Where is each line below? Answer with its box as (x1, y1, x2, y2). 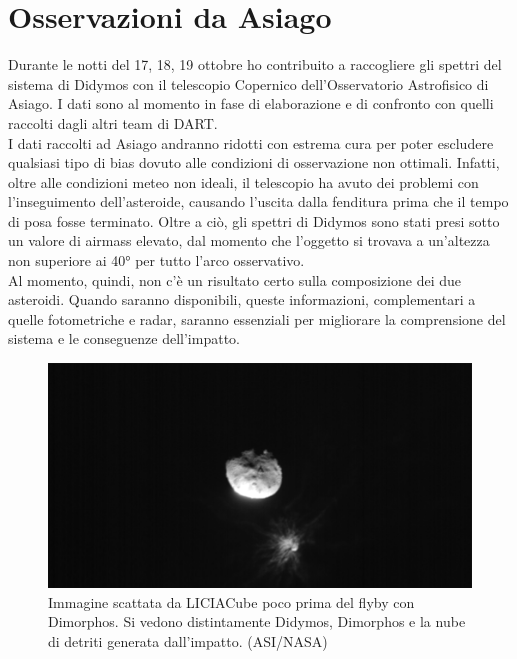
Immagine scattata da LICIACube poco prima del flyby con (48, 591, 415, 612)
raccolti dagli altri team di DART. (8, 112, 218, 133)
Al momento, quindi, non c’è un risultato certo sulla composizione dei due (8, 269, 461, 290)
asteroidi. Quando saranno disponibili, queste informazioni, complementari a (8, 289, 476, 310)
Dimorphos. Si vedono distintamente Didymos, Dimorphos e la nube (48, 611, 466, 632)
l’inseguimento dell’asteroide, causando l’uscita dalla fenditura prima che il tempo (8, 191, 509, 212)
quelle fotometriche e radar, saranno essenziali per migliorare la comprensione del (8, 308, 506, 329)
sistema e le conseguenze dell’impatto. (8, 328, 240, 349)
